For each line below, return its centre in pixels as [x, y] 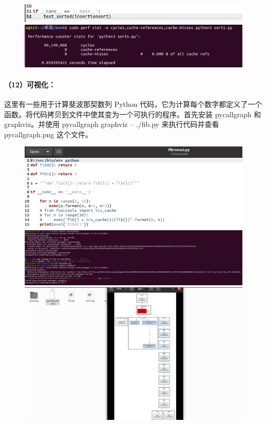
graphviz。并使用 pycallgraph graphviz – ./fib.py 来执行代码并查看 [112, 124]
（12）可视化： [30, 84]
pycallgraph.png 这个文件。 [48, 134]
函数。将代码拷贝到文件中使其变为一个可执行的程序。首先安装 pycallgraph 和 [133, 114]
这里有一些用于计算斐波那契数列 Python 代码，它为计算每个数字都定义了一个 [133, 104]
